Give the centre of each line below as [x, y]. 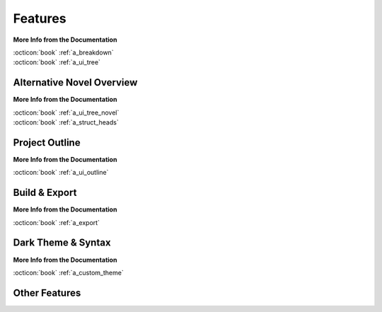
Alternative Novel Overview [75, 82]
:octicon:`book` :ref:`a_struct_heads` [66, 122]
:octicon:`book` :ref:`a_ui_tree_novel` [66, 112]
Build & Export [45, 193]
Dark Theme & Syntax [62, 243]
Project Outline [47, 143]
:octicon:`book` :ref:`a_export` [57, 222]
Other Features [47, 293]
